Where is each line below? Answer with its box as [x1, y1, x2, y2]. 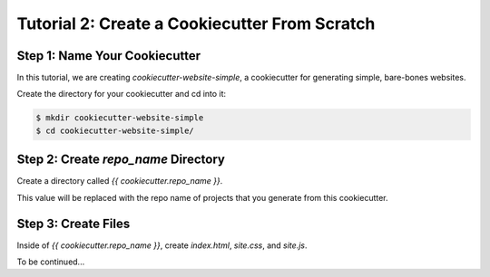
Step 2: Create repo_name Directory [16, 152, 226, 167]
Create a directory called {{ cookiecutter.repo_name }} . [16, 176, 223, 186]
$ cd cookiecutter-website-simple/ [35, 125, 194, 136]
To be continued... [16, 256, 85, 267]
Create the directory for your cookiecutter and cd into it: [16, 89, 227, 100]
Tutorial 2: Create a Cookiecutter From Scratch [16, 14, 376, 33]
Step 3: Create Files [16, 215, 131, 231]
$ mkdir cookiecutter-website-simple [35, 113, 204, 123]
